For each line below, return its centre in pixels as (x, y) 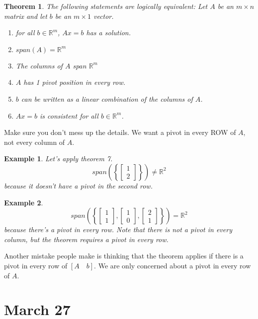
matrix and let (26, 16)
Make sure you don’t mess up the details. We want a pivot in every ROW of (120, 132)
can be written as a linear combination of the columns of (107, 98)
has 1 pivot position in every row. (74, 82)
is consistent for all (69, 115)
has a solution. (109, 32)
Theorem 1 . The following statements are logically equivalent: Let (106, 6)
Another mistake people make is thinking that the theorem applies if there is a (124, 256)
